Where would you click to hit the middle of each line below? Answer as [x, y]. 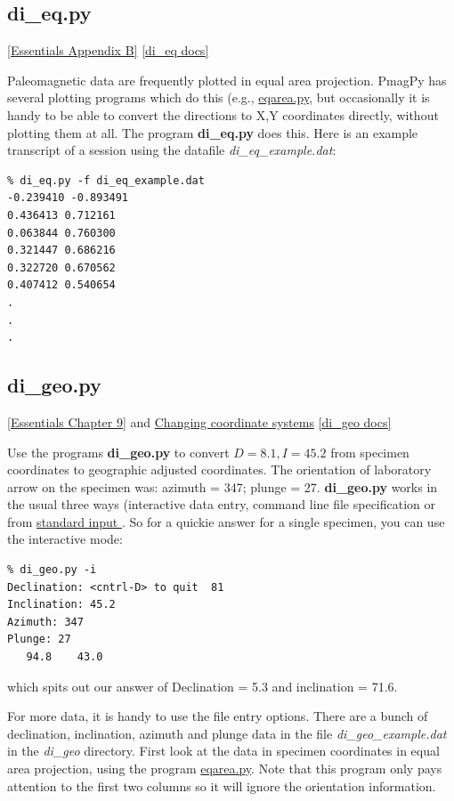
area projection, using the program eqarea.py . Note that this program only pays [225, 768]
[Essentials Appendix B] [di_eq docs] [108, 50]
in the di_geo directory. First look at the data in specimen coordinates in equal [223, 751]
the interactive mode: [65, 539]
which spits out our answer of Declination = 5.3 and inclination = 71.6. [203, 686]
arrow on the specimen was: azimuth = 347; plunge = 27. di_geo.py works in [223, 486]
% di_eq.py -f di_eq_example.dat [106, 180]
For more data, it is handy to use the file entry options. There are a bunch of [218, 716]
